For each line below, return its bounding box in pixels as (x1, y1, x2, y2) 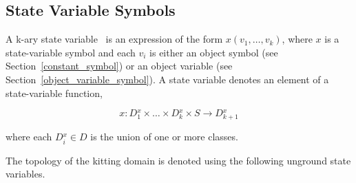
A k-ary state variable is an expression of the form (6, 32, 223, 46)
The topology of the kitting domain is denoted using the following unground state (6, 153, 351, 167)
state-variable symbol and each (6, 45, 136, 59)
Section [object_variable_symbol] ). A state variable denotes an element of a (6, 72, 329, 86)
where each (6, 129, 52, 144)
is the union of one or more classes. (90, 129, 238, 144)
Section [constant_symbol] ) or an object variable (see (6, 58, 233, 73)
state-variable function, (6, 85, 103, 100)
